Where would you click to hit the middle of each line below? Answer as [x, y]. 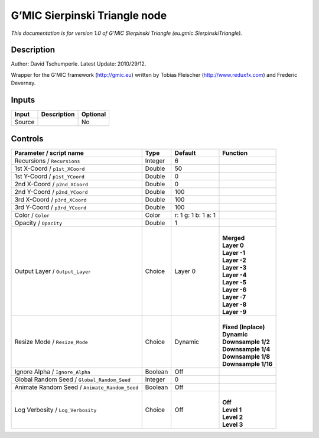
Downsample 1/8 [246, 356]
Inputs [23, 100]
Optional [94, 114]
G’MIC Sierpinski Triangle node [89, 15]
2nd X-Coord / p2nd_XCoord [51, 184]
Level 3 [233, 424]
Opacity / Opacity [38, 223]
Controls [27, 139]
